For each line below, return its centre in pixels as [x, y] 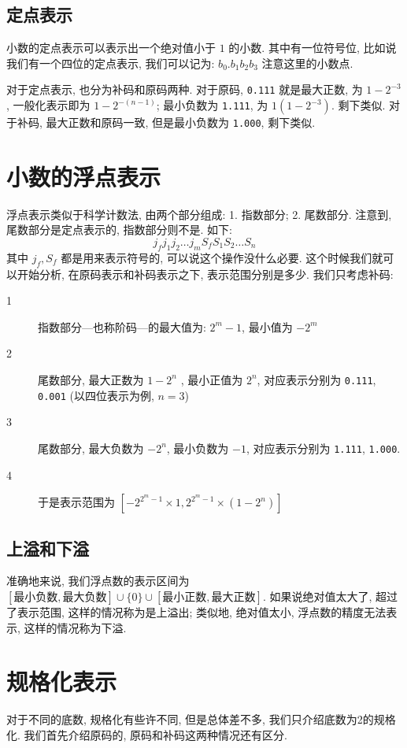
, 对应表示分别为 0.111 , [316, 379]
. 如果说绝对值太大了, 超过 [330, 596]
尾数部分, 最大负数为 [91, 448]
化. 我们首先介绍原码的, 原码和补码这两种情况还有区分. [147, 734]
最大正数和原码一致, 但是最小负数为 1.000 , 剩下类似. [181, 122]
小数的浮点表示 [84, 176]
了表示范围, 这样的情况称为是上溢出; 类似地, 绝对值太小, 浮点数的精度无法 [196, 611]
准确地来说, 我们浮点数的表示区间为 [98, 581]
